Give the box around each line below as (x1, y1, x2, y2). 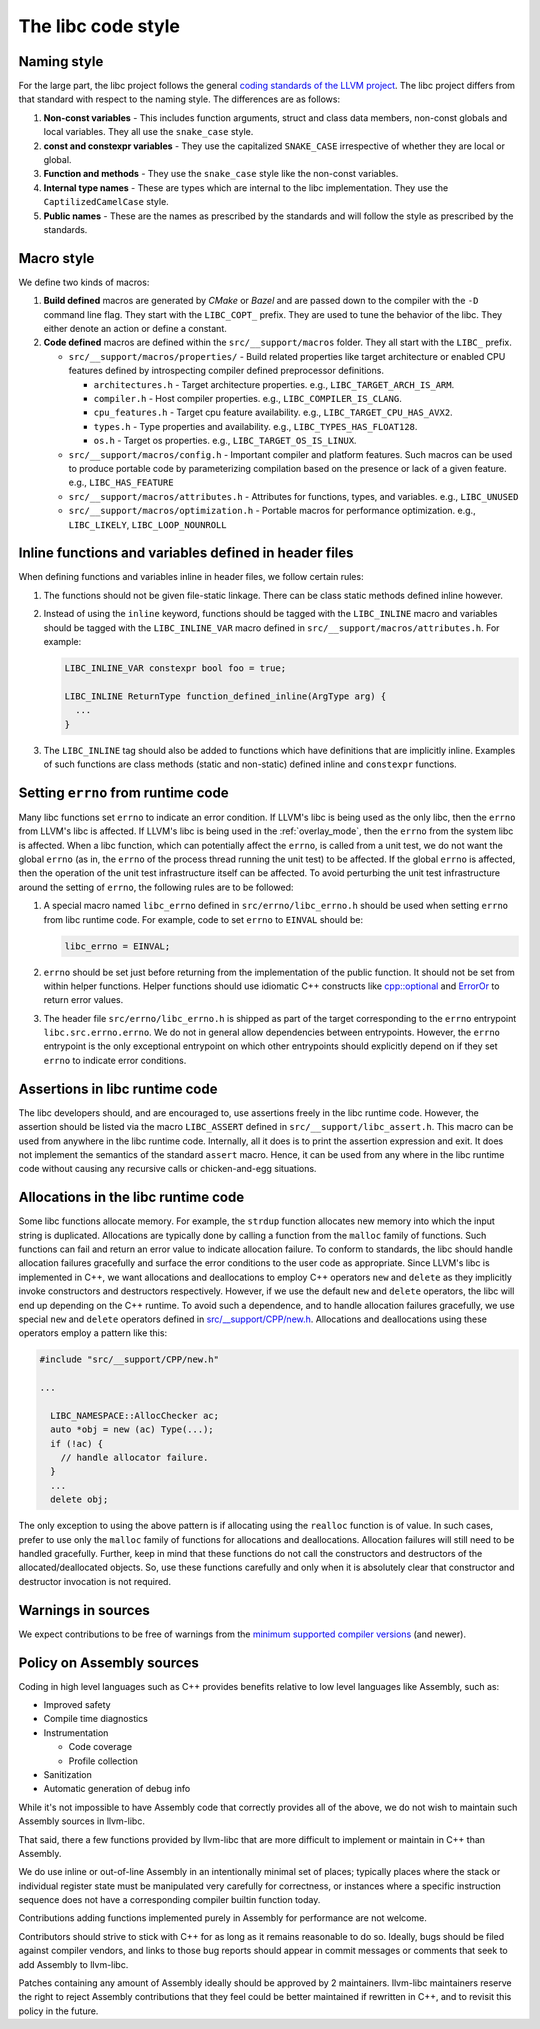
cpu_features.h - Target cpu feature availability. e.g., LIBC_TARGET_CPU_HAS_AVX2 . (93, 406, 454, 419)
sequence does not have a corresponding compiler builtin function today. (18, 1894, 321, 1906)
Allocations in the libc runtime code (18, 1189, 245, 1206)
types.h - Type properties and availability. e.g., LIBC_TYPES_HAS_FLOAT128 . (93, 420, 418, 432)
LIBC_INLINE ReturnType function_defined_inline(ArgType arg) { (64, 690, 387, 702)
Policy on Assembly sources (18, 1654, 199, 1671)
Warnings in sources (18, 1601, 150, 1619)
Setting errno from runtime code (18, 784, 229, 801)
